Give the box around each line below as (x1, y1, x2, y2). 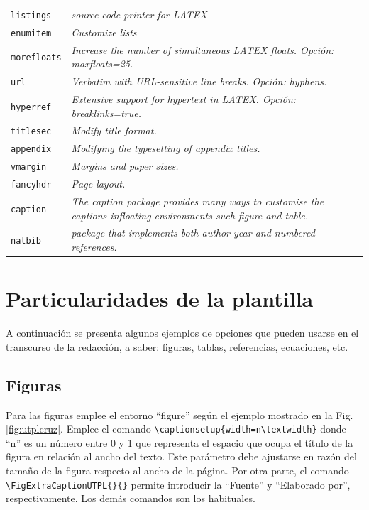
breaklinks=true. (71, 105, 142, 120)
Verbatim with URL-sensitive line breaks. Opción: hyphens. (71, 74, 327, 89)
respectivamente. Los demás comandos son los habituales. (6, 491, 255, 506)
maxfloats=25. (71, 56, 133, 71)
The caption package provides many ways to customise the (71, 193, 324, 208)
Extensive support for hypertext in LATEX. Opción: (71, 91, 297, 106)
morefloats (11, 53, 62, 63)
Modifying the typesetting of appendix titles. (71, 141, 260, 156)
